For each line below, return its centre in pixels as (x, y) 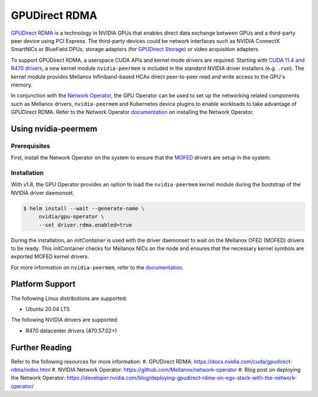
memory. (21, 85)
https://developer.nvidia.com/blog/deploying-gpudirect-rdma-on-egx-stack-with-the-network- (182, 378)
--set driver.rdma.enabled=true (85, 225)
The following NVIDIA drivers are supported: (65, 320)
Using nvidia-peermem (54, 129)
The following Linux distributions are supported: (69, 298)
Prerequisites (30, 146)
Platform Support (43, 284)
